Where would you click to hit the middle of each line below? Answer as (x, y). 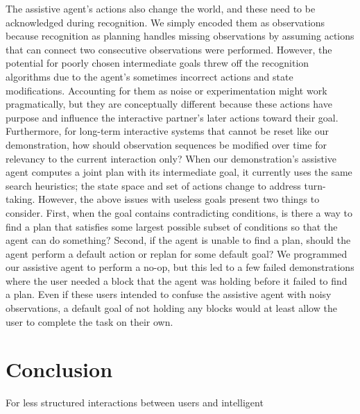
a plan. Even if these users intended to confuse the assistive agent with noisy (169, 294)
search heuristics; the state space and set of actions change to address (153, 185)
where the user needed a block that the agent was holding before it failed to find (177, 280)
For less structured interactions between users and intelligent (135, 403)
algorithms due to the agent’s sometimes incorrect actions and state (149, 76)
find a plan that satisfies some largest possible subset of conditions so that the (172, 226)
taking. (20, 199)
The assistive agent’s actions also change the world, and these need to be (161, 8)
